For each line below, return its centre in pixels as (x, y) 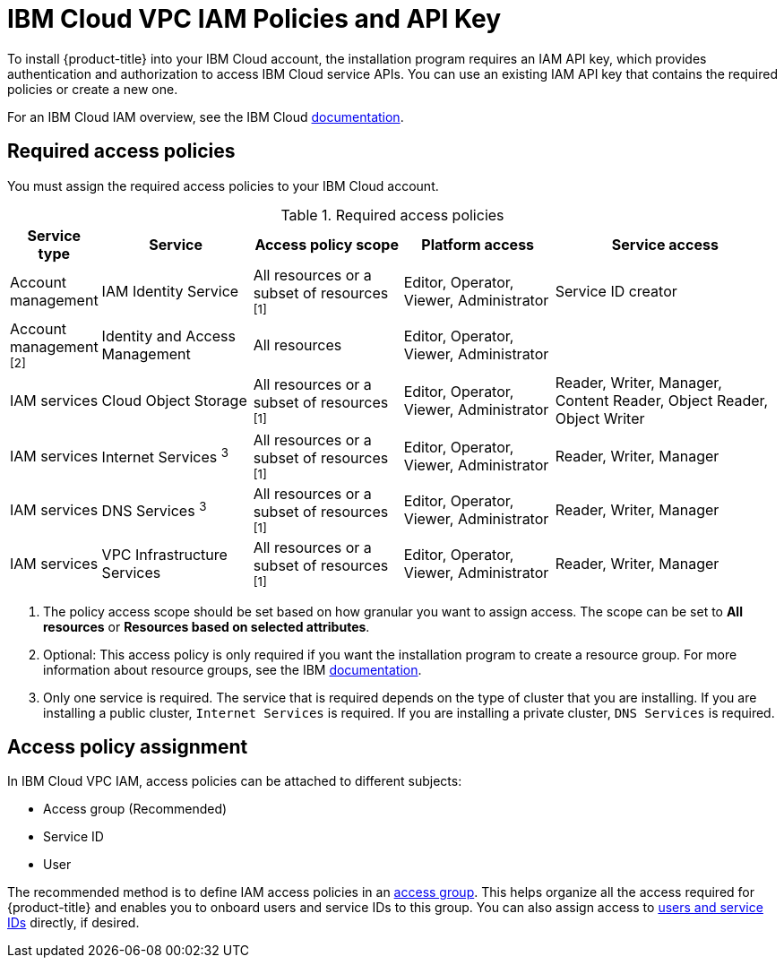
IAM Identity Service (170, 291)
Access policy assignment (128, 747)
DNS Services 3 (154, 509)
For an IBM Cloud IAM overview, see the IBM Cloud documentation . (206, 116)
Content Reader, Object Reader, (662, 400)
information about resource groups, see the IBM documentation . (233, 669)
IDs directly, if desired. (73, 923)
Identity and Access (168, 336)
